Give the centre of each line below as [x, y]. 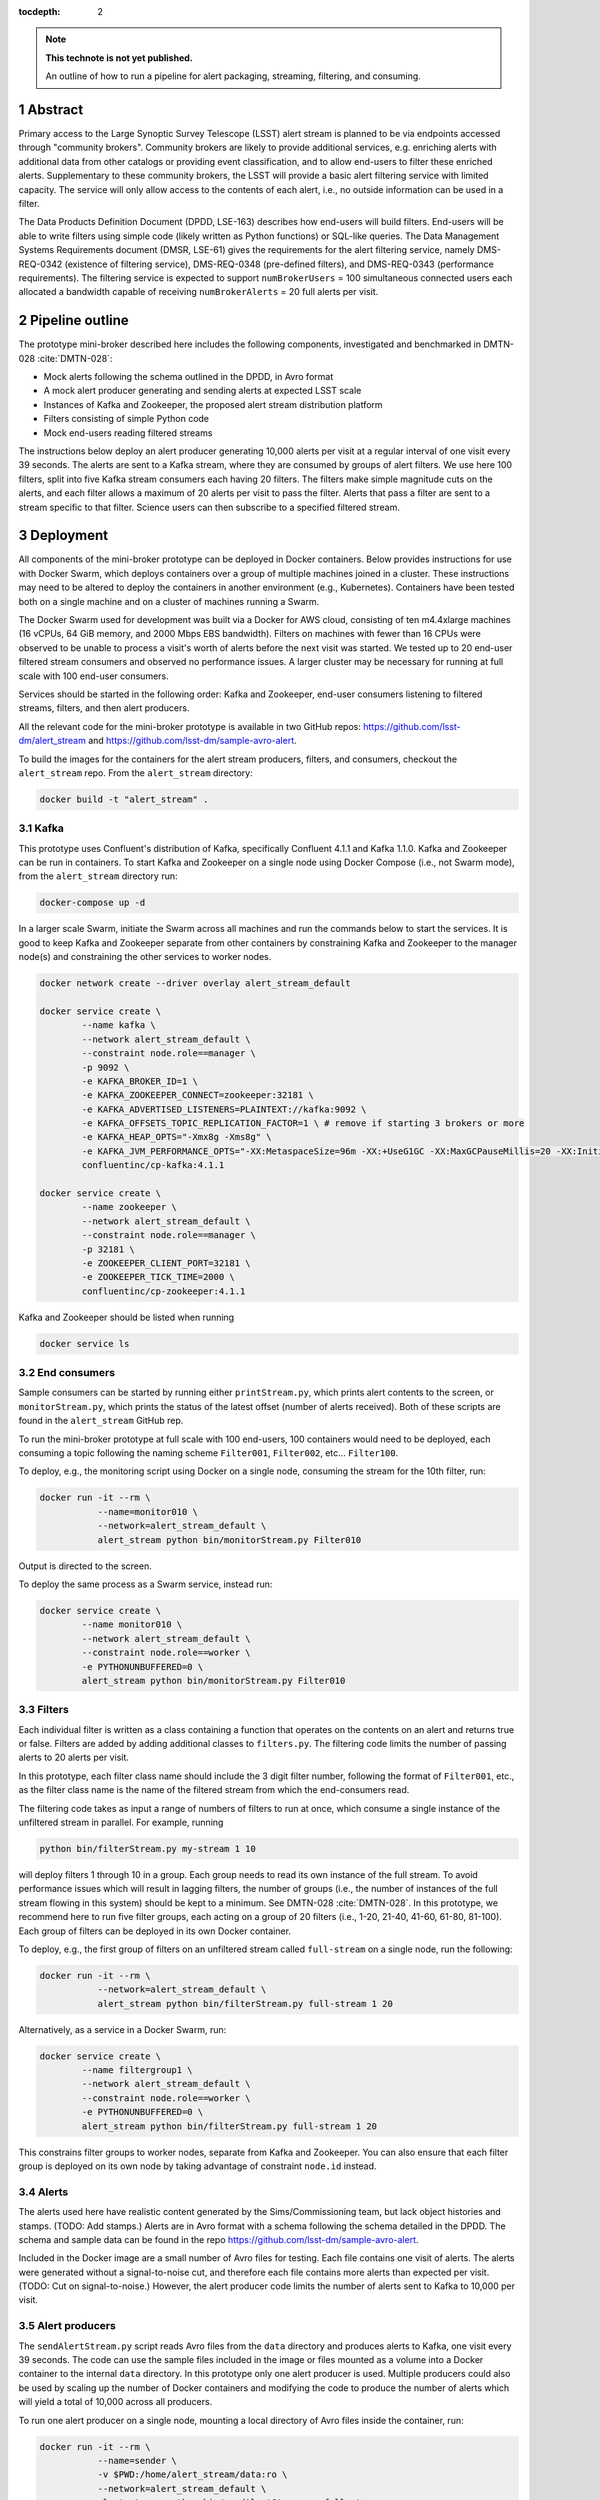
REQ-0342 [40, 264]
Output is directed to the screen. [85, 1566]
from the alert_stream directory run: [98, 876]
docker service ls [84, 1343]
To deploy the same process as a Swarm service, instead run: [145, 1584]
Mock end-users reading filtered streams [128, 432]
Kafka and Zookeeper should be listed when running [126, 1317]
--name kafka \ [119, 1025]
